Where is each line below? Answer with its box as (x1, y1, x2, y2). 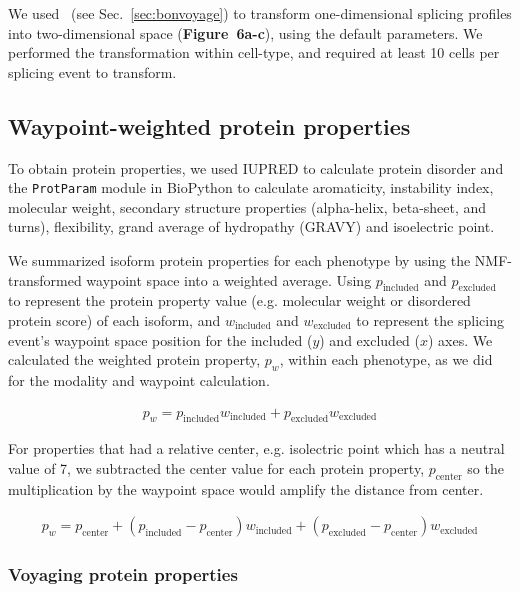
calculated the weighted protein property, (8, 349, 261, 370)
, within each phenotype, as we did (279, 349, 493, 370)
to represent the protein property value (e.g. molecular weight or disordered (8, 290, 471, 311)
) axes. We (428, 329, 493, 350)
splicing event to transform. (8, 61, 177, 82)
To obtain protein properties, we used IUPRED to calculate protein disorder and (8, 157, 504, 178)
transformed (8, 269, 82, 290)
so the (467, 458, 504, 478)
